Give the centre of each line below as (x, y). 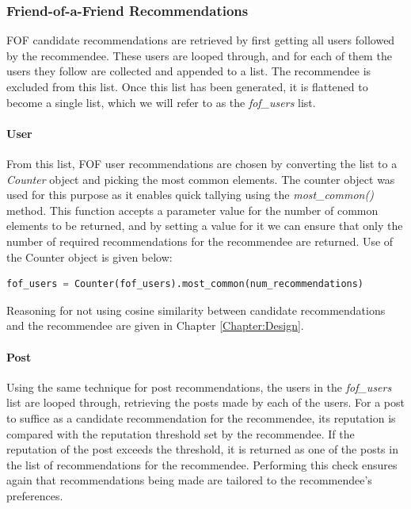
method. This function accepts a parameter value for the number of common (192, 210)
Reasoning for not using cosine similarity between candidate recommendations (196, 310)
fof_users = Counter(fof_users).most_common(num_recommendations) (185, 284)
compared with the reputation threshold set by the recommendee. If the (181, 433)
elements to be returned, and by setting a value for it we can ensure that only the (205, 226)
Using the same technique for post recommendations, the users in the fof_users (199, 387)
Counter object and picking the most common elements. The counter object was (201, 179)
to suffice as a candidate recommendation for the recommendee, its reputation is (201, 417)
